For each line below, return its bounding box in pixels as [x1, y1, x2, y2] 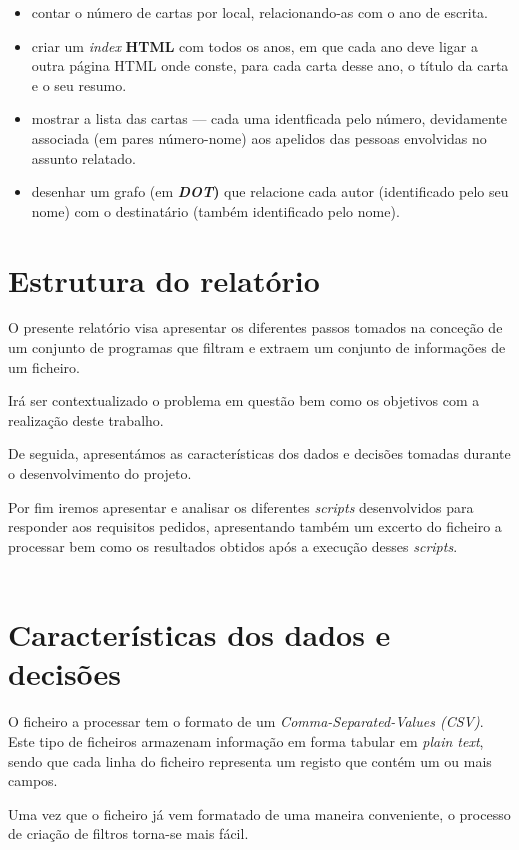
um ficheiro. [8, 356, 80, 377]
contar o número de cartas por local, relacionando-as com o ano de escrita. [31, 2, 488, 22]
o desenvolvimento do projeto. [8, 463, 192, 484]
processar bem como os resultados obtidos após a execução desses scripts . [8, 535, 458, 556]
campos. [8, 770, 58, 791]
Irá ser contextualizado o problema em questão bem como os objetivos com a [8, 390, 480, 411]
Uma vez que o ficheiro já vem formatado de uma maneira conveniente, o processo [8, 803, 511, 824]
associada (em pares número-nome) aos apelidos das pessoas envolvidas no [31, 127, 487, 148]
